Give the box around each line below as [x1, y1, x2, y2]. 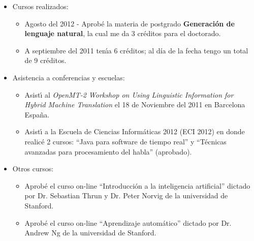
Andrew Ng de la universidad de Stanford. [24, 227, 156, 238]
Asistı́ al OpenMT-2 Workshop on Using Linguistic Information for [24, 89, 234, 100]
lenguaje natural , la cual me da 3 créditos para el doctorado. [24, 28, 221, 39]
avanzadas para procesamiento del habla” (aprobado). [24, 146, 192, 157]
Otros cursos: [12, 163, 54, 174]
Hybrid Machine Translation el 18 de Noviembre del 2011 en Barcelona [24, 99, 245, 110]
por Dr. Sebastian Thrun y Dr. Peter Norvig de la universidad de [24, 190, 228, 201]
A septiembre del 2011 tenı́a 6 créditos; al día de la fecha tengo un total [24, 45, 248, 55]
